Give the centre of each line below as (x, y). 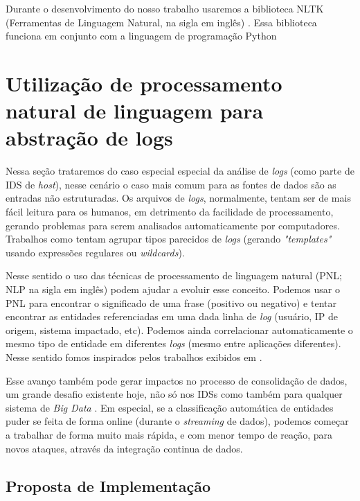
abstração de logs (89, 138)
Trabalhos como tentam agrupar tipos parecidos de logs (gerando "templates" (169, 239)
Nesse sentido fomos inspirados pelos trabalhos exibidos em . (134, 357)
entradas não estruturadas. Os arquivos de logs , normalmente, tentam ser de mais (178, 198)
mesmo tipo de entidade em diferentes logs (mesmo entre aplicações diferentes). (173, 343)
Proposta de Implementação (108, 485)
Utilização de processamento (144, 83)
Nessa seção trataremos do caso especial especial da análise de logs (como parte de (180, 171)
